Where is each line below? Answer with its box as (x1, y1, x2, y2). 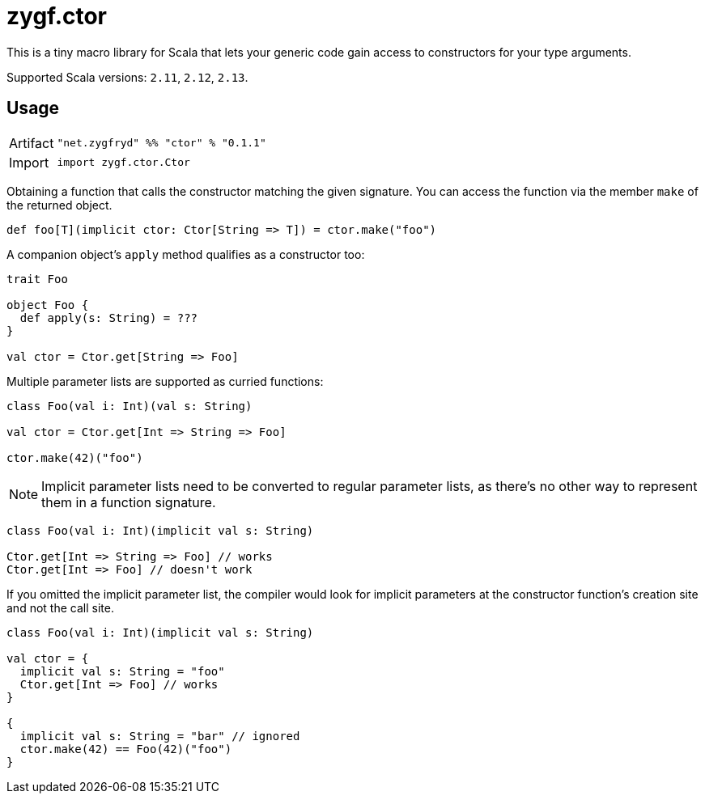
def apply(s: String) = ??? (19, 311, 198, 324)
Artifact (9, 134, 54, 151)
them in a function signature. (41, 493, 216, 510)
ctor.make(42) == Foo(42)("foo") (19, 742, 232, 756)
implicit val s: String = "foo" (19, 664, 225, 678)
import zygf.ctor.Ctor (57, 156, 190, 169)
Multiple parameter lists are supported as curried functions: (6, 374, 324, 388)
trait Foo (6, 272, 68, 286)
